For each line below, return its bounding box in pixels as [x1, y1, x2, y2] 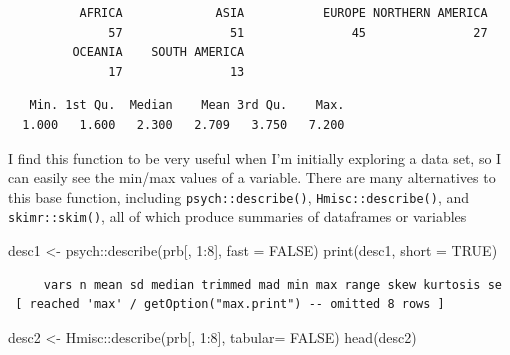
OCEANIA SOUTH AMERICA [72, 45, 245, 60]
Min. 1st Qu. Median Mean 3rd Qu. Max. [29, 98, 345, 113]
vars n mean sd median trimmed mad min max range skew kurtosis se [43, 277, 502, 292]
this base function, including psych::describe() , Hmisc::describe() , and [8, 186, 470, 207]
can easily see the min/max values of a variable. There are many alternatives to [8, 167, 496, 188]
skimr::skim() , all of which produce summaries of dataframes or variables [8, 206, 467, 227]
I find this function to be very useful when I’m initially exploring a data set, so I [8, 147, 502, 168]
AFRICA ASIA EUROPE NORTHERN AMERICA [79, 6, 488, 20]
